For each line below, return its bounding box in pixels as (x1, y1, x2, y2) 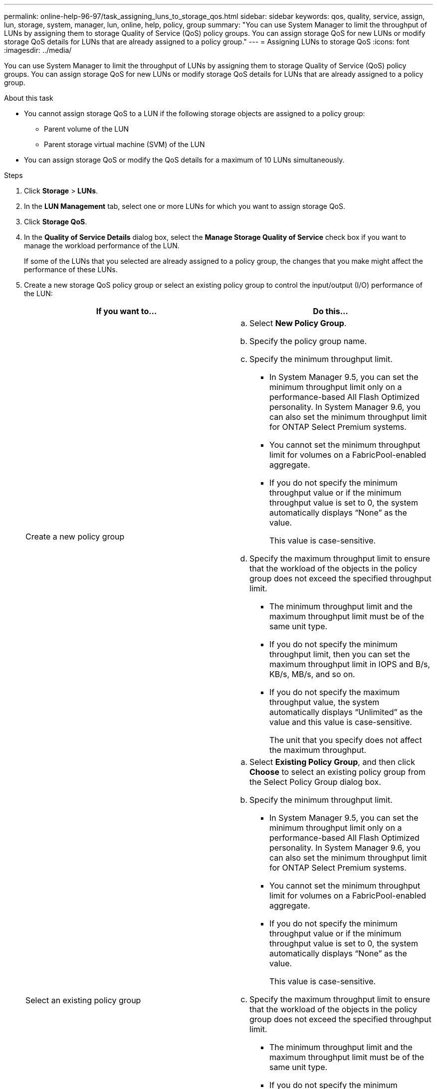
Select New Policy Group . (249, 318, 347, 328)
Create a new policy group (25, 532, 125, 542)
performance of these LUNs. (24, 265, 118, 274)
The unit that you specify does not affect (269, 735, 422, 745)
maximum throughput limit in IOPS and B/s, (269, 659, 431, 669)
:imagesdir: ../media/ (4, 46, 72, 54)
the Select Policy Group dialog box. (249, 777, 381, 787)
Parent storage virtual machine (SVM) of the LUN (44, 140, 205, 149)
